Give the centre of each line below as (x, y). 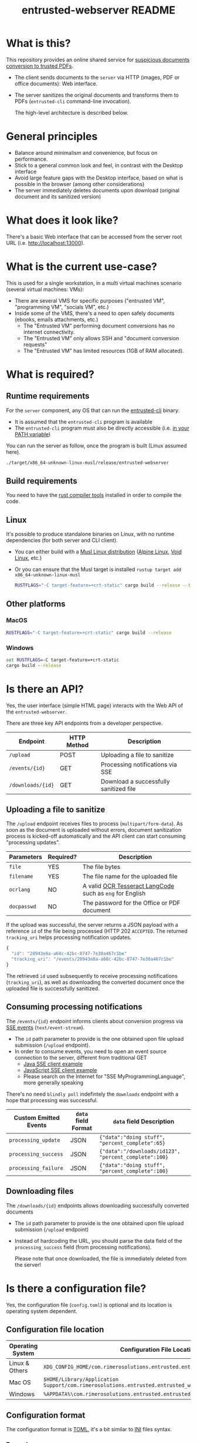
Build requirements (42, 481)
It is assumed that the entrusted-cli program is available (83, 422)
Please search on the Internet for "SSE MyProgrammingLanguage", (104, 1076)
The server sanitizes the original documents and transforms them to (96, 95)
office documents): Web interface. (56, 84)
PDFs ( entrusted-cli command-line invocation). (73, 101)
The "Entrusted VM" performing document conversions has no (99, 326)
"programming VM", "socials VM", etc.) (62, 307)
